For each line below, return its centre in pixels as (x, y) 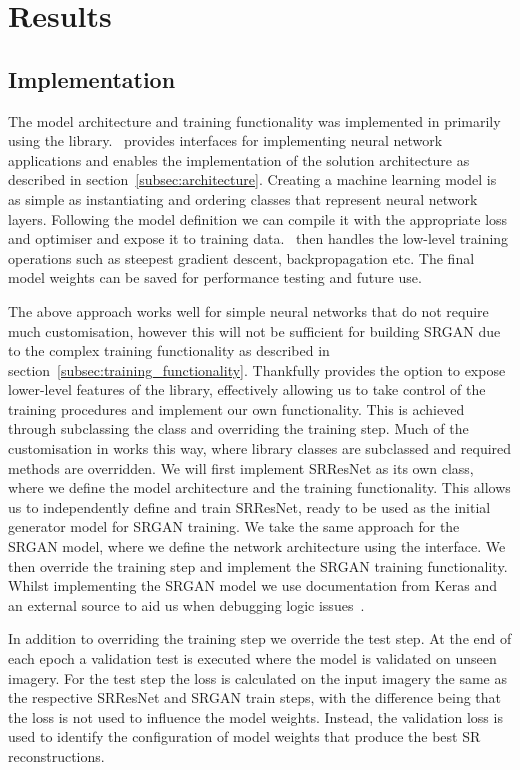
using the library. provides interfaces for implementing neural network (225, 140)
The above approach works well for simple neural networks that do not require (248, 310)
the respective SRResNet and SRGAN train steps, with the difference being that (255, 697)
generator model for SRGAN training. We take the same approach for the (234, 526)
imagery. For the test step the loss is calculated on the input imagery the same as (257, 677)
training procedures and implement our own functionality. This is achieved (236, 408)
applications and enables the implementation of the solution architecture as (239, 159)
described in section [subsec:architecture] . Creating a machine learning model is (252, 179)
